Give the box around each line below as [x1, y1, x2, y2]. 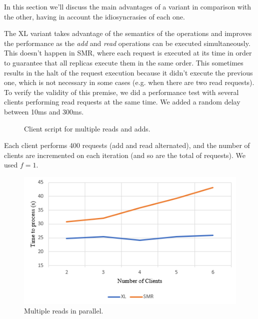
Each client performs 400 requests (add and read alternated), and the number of [4, 140, 250, 150]
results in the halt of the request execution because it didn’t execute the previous [4, 67, 253, 77]
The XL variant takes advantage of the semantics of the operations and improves [4, 28, 252, 38]
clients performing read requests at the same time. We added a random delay [4, 96, 240, 107]
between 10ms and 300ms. [4, 106, 84, 116]
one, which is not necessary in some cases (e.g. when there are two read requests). [4, 77, 254, 87]
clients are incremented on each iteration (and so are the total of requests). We [4, 149, 246, 160]
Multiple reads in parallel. [24, 305, 103, 316]
